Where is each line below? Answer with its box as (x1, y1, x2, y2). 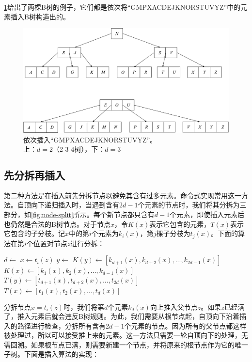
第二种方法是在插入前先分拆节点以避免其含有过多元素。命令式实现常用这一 (4, 190, 241, 200)
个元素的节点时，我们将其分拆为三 (138, 200, 247, 210)
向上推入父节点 (150, 301, 198, 312)
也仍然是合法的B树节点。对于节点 (4, 219, 110, 229)
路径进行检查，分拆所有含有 (17, 320, 106, 331)
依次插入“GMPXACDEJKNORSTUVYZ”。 (23, 134, 157, 144)
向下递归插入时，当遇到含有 (31, 200, 119, 210)
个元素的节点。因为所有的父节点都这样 (124, 320, 247, 331)
